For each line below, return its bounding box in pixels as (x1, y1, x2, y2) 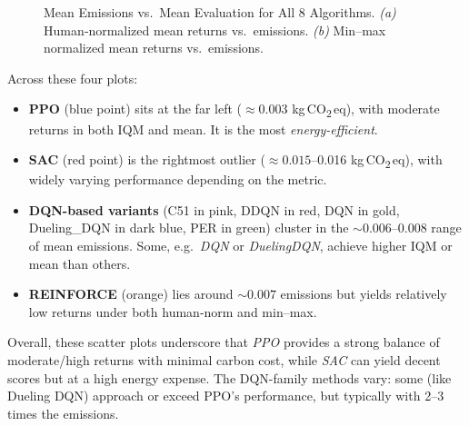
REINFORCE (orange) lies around (28, 284, 234, 303)
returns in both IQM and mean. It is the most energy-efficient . (28, 119, 378, 138)
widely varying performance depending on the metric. (28, 170, 327, 189)
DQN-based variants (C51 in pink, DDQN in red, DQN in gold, (28, 200, 400, 219)
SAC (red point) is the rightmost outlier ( (28, 150, 265, 169)
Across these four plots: (7, 68, 138, 87)
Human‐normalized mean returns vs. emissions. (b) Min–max (44, 20, 386, 39)
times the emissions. (7, 403, 119, 422)
